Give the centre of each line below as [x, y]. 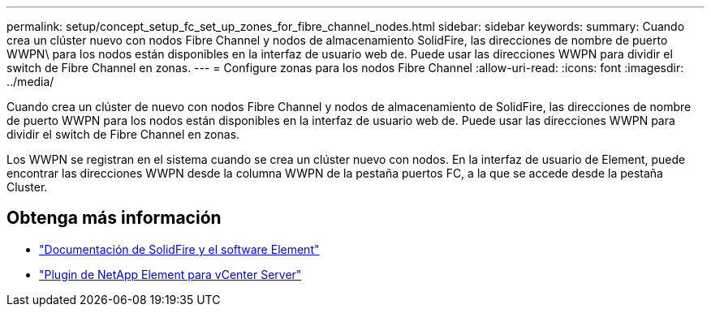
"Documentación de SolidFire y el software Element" [179, 249]
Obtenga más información [114, 218]
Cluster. [27, 187]
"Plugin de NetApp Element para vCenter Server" [170, 274]
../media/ [30, 81]
